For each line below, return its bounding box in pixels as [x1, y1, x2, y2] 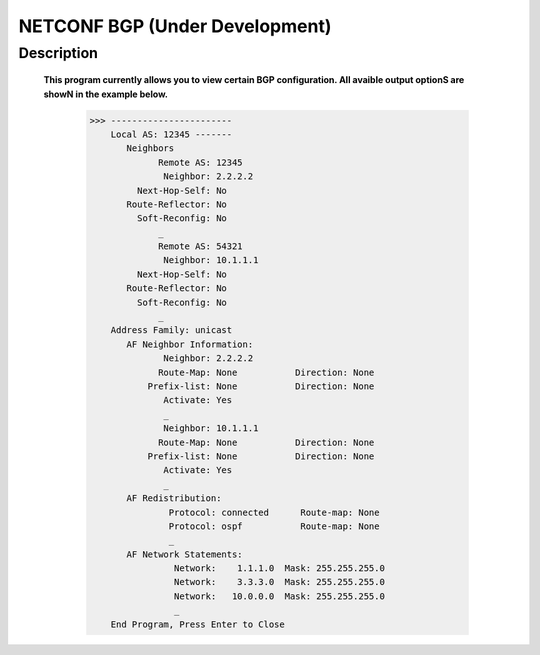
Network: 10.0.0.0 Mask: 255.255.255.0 [173, 590, 385, 602]
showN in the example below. [43, 88, 169, 100]
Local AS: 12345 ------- [110, 128, 233, 140]
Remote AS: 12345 [158, 156, 244, 168]
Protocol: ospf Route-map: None [168, 520, 380, 532]
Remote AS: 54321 [158, 241, 244, 252]
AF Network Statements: [126, 548, 244, 560]
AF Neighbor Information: [126, 338, 254, 350]
